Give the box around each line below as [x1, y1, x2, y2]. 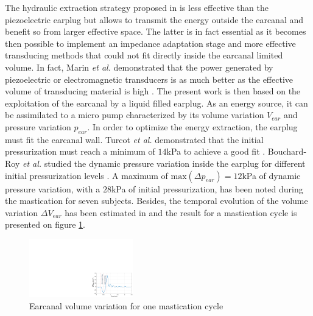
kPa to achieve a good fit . [166, 145, 266, 158]
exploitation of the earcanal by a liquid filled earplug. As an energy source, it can [5, 96, 308, 109]
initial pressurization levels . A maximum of [5, 169, 168, 181]
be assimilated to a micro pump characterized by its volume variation [5, 108, 264, 121]
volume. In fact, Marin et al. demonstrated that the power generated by [5, 60, 273, 73]
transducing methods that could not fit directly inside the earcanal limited [5, 49, 283, 61]
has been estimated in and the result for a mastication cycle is [65, 206, 297, 219]
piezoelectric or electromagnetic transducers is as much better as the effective [5, 72, 294, 85]
